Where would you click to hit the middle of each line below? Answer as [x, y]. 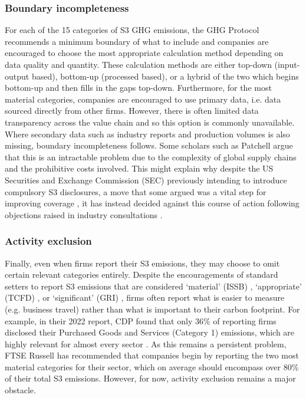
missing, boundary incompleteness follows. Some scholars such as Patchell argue [149, 145]
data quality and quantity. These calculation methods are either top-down [138, 64]
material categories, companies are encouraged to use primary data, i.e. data [143, 99]
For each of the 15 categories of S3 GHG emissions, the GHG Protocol [132, 30]
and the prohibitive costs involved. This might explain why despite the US [139, 168]
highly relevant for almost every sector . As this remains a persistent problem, [146, 343]
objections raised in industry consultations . [84, 214]
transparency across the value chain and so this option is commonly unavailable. [150, 122]
